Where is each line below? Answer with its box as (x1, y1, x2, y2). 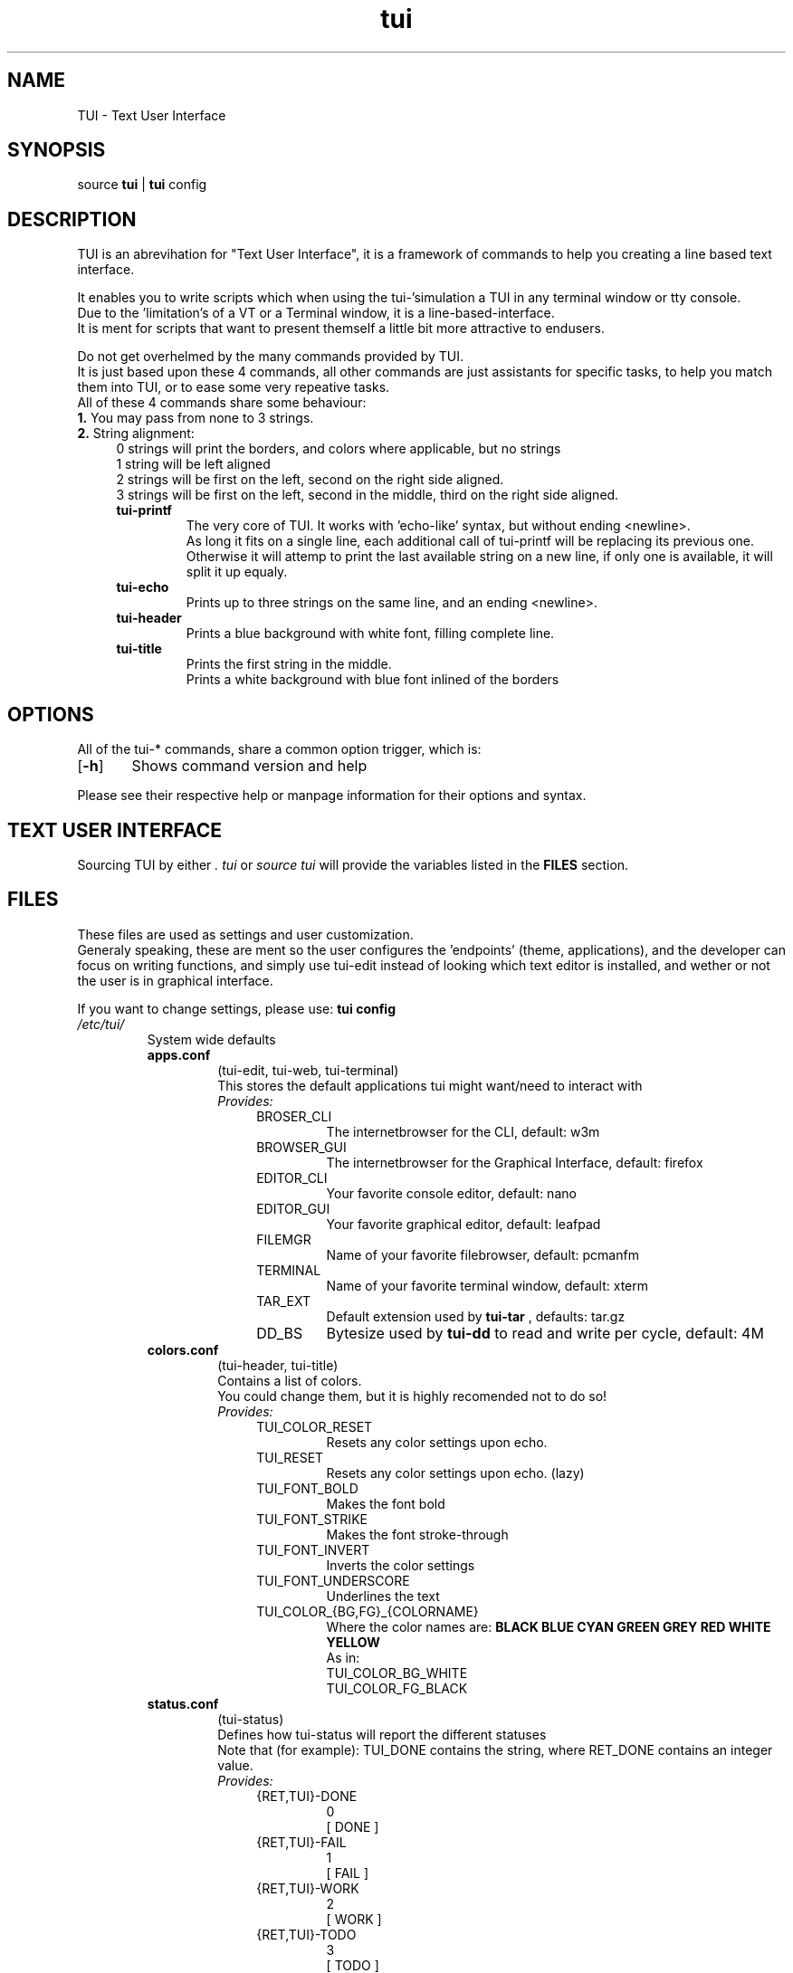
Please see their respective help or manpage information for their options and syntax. (77, 787, 587, 804)
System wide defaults (147, 1031, 276, 1047)
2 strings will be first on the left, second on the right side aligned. (116, 472, 504, 488)
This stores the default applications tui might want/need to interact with (217, 1077, 643, 1093)
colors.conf (147, 1341, 219, 1358)
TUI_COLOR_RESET (256, 1418, 373, 1434)
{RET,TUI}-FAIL (256, 1834, 347, 1850)
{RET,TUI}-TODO (256, 1926, 357, 1942)
